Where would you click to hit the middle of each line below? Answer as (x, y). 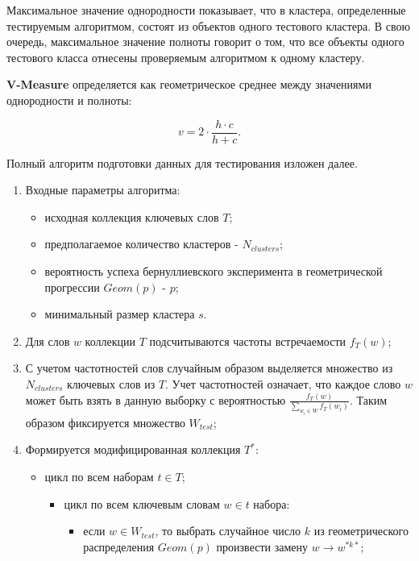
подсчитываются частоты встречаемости (248, 341)
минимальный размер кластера (120, 314)
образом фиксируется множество (105, 422)
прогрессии (72, 287)
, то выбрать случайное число (228, 531)
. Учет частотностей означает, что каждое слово (283, 383)
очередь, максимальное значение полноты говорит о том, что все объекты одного (205, 42)
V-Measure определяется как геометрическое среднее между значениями (189, 84)
